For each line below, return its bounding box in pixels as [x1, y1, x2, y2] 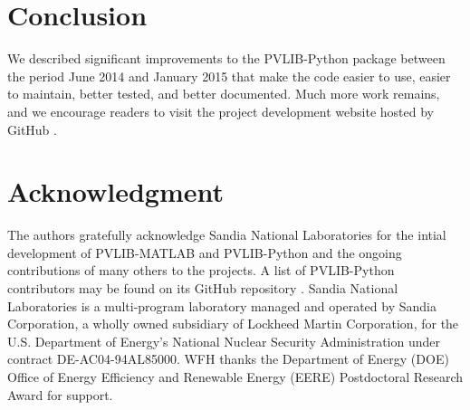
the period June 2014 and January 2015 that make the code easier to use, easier [7, 66, 451, 85]
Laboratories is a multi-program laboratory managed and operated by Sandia [7, 296, 436, 315]
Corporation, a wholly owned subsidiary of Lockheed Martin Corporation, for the [7, 314, 459, 333]
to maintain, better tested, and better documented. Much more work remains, [7, 84, 440, 103]
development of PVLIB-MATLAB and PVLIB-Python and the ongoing [7, 243, 402, 262]
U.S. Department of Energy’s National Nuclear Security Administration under [7, 331, 441, 350]
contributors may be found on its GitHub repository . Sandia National [7, 279, 398, 297]
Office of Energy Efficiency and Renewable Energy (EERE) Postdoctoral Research [7, 367, 464, 386]
